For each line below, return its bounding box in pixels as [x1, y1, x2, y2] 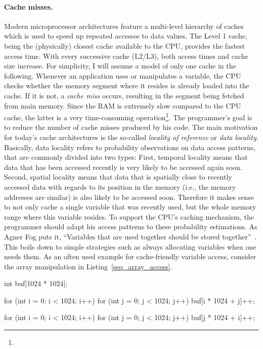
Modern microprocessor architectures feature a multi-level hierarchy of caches [4, 20, 244, 31]
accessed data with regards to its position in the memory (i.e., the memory [4, 181, 236, 192]
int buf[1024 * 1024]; [4, 278, 68, 289]
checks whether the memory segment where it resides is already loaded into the [4, 80, 249, 91]
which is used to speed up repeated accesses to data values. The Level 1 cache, [4, 30, 247, 41]
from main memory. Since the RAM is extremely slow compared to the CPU [4, 100, 241, 111]
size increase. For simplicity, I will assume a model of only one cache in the [4, 60, 236, 71]
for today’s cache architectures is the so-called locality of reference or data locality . [4, 131, 258, 142]
